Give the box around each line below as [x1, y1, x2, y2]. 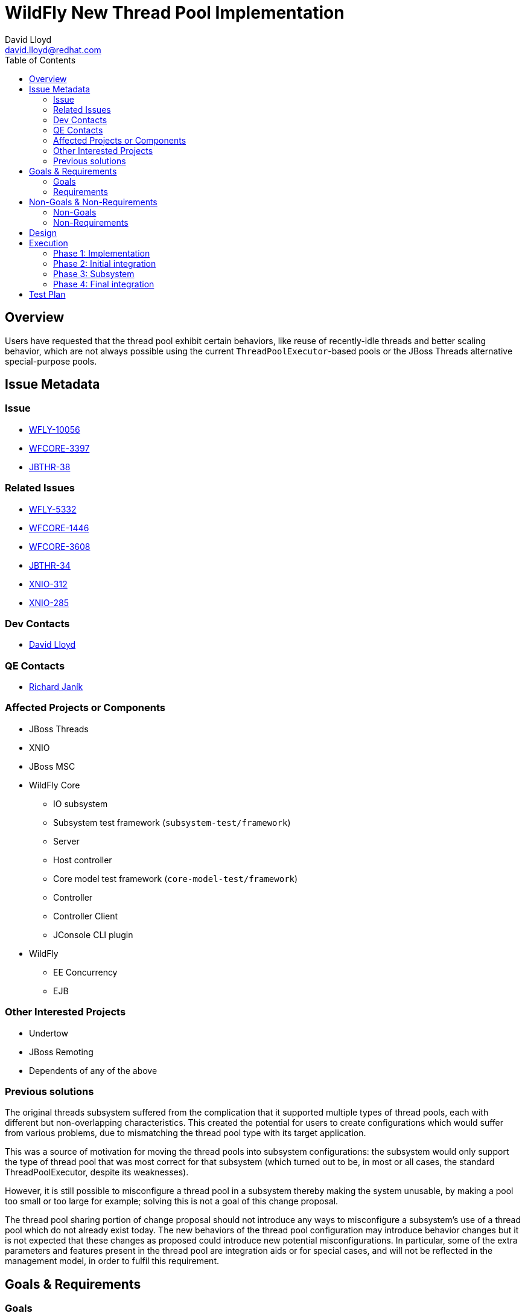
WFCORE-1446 [29, 522, 89, 533]
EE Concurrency [53, 966, 118, 977]
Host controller [53, 854, 112, 865]
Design [29, 227, 57, 238]
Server [53, 835, 80, 846]
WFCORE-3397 [29, 442, 90, 453]
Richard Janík [29, 682, 83, 692]
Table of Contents [5, 54, 76, 65]
